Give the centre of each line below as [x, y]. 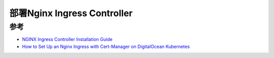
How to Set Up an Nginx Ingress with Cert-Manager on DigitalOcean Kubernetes [106, 46]
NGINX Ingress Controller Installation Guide [67, 39]
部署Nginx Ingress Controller [71, 13]
